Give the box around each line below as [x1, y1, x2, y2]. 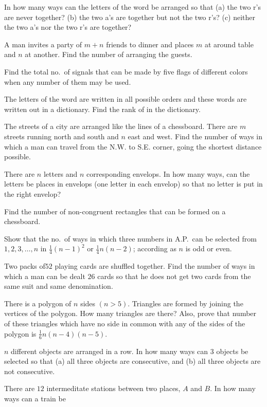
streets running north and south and [4, 131, 119, 141]
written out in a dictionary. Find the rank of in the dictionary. [4, 103, 201, 114]
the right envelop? [4, 188, 61, 199]
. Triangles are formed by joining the [128, 298, 243, 308]
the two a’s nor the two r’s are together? [4, 22, 132, 32]
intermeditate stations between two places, [46, 383, 181, 394]
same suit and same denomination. [4, 281, 113, 291]
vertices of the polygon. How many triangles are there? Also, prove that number [4, 308, 257, 319]
